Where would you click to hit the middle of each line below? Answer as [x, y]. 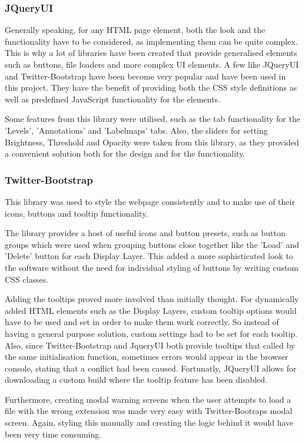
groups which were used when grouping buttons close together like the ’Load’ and [152, 244]
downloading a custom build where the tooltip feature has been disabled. [136, 380]
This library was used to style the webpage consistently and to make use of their [150, 201]
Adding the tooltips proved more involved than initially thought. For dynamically [152, 299]
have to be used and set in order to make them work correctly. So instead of [142, 322]
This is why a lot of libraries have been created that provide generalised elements [151, 53]
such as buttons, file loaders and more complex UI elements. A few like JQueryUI [152, 64]
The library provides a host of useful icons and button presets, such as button [145, 233]
